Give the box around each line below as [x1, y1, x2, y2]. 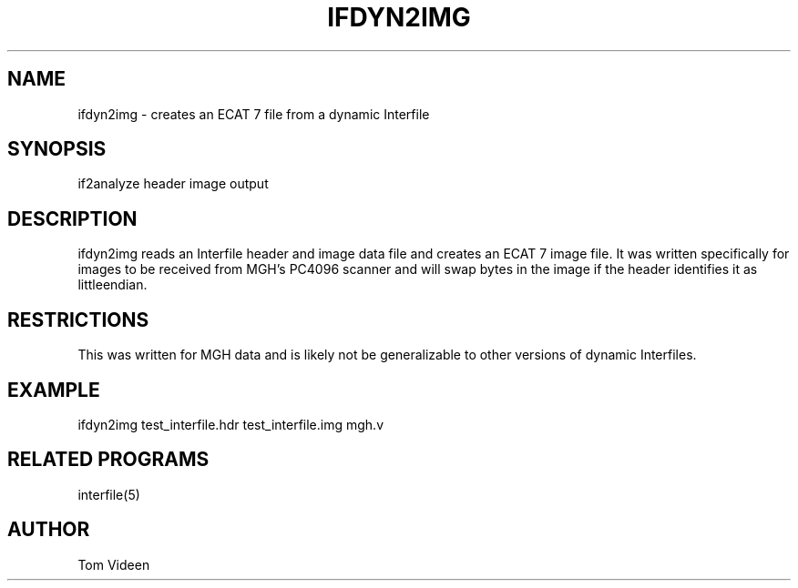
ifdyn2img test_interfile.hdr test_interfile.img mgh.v [77, 416, 384, 432]
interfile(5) [77, 486, 140, 502]
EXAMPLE [7, 378, 100, 401]
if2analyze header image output [77, 176, 269, 192]
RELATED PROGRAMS [7, 448, 210, 471]
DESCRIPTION [7, 207, 138, 230]
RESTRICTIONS [7, 308, 149, 331]
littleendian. [77, 277, 148, 293]
